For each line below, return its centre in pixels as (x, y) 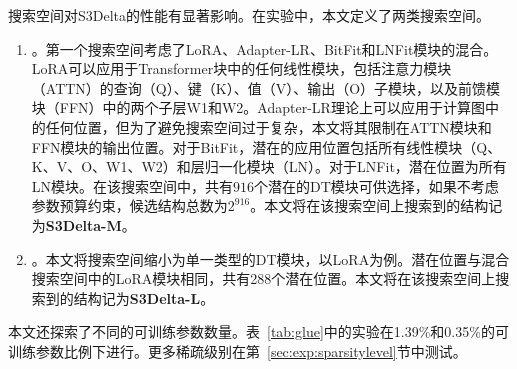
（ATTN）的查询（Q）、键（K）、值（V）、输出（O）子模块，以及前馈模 (266, 87)
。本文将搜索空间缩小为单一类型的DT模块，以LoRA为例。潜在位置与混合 (270, 258)
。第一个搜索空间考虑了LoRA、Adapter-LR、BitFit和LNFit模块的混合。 (264, 48)
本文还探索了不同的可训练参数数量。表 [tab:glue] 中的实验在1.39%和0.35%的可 (258, 331)
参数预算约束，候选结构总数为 (129, 205)
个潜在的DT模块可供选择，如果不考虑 (376, 185)
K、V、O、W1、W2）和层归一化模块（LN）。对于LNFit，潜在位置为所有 (269, 166)
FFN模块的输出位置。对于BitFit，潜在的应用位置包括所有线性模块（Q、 (266, 146)
